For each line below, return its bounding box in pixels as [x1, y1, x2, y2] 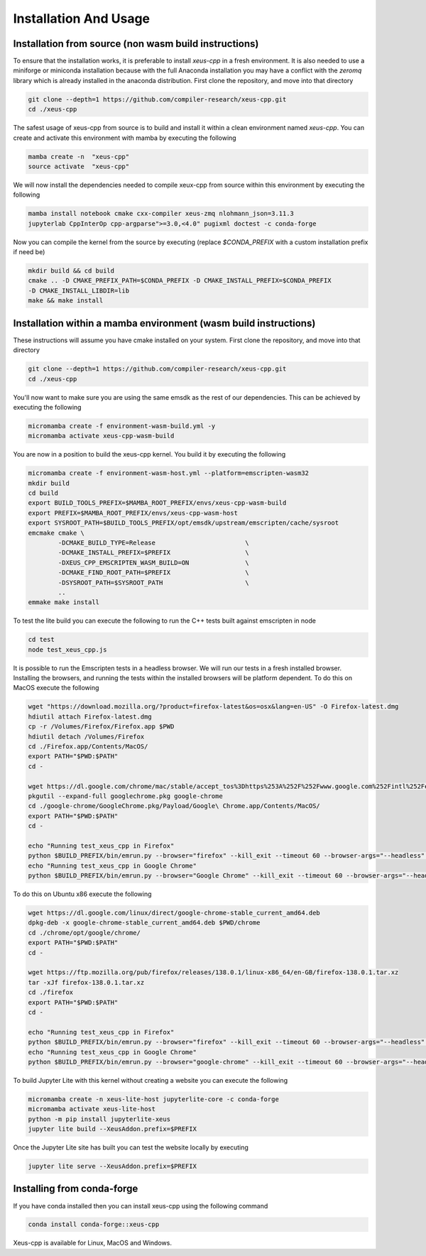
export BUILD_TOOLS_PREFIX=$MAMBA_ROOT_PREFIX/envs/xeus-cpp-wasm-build [28, 499, 287, 507]
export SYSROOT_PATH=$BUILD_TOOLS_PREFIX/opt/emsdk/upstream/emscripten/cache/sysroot [28, 519, 339, 527]
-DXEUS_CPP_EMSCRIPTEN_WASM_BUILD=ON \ [58, 558, 249, 567]
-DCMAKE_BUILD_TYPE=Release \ [58, 538, 249, 547]
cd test [28, 635, 55, 644]
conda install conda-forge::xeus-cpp [28, 1220, 160, 1228]
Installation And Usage [13, 11, 151, 26]
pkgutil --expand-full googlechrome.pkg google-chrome [28, 792, 223, 800]
